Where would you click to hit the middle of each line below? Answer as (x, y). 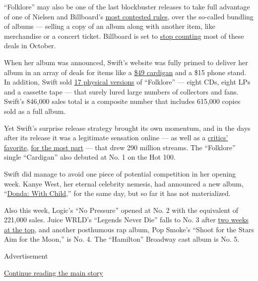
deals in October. (30, 46)
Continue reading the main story (54, 272)
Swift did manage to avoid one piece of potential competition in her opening (120, 173)
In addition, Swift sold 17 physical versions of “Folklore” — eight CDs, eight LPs (127, 82)
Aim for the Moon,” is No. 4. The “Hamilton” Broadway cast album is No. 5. (122, 239)
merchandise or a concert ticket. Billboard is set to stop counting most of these (124, 36)
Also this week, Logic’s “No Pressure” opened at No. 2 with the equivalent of (121, 210)
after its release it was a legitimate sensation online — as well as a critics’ (116, 138)
